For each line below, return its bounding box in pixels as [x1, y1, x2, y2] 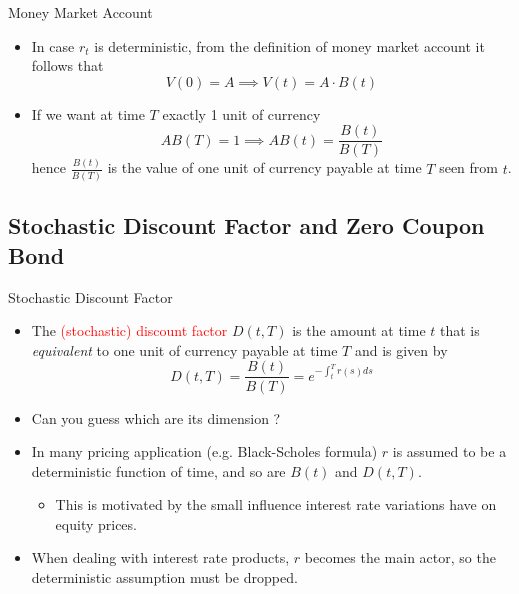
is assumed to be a [392, 441, 507, 462]
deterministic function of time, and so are [31, 460, 286, 481]
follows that [31, 55, 104, 76]
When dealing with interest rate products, [31, 547, 290, 568]
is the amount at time [292, 320, 426, 341]
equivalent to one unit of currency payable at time [31, 339, 338, 360]
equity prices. [55, 513, 137, 534]
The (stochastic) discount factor [31, 320, 228, 341]
